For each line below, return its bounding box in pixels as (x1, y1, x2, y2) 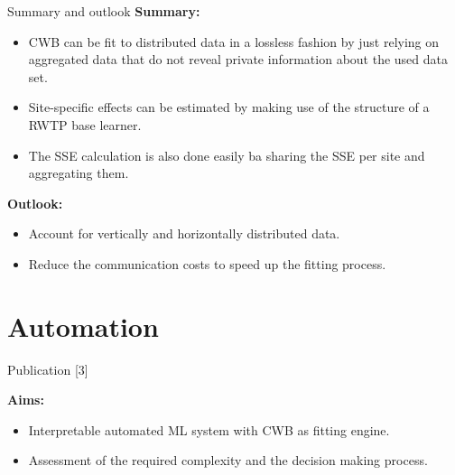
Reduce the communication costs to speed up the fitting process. (28, 254, 386, 273)
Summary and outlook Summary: (7, 2, 200, 20)
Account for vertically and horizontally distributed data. (28, 224, 340, 243)
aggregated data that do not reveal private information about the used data (28, 50, 449, 69)
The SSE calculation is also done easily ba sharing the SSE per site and (28, 145, 425, 164)
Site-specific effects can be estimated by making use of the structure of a (28, 98, 430, 116)
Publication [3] (7, 359, 88, 378)
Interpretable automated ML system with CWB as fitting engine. (28, 420, 390, 439)
